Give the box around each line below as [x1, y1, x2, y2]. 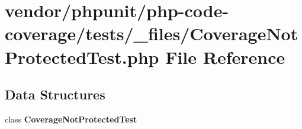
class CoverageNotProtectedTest [5, 112, 137, 125]
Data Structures [5, 85, 105, 104]
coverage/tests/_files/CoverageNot [5, 21, 298, 46]
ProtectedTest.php [5, 44, 159, 69]
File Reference [165, 44, 285, 69]
